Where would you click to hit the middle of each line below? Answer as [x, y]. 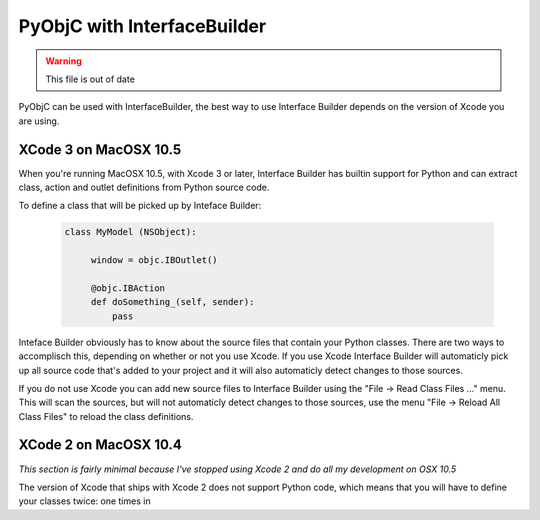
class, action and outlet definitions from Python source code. [144, 187]
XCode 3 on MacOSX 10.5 [100, 149]
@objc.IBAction [127, 288]
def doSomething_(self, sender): [172, 302]
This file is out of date [90, 79]
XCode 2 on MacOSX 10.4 [100, 445]
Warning [63, 61]
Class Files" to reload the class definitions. [106, 416]
